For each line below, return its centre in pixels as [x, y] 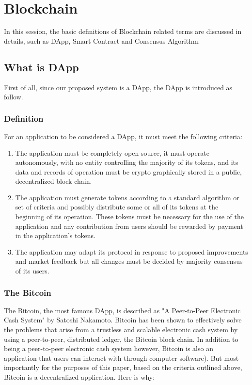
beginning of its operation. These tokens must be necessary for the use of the [129, 217]
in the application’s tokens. [55, 235]
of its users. [32, 271]
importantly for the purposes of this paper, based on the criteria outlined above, [123, 367]
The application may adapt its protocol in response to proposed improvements [132, 251]
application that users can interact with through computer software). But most [121, 358]
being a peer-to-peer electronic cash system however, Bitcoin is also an [109, 348]
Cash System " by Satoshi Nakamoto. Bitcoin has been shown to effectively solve [123, 320]
